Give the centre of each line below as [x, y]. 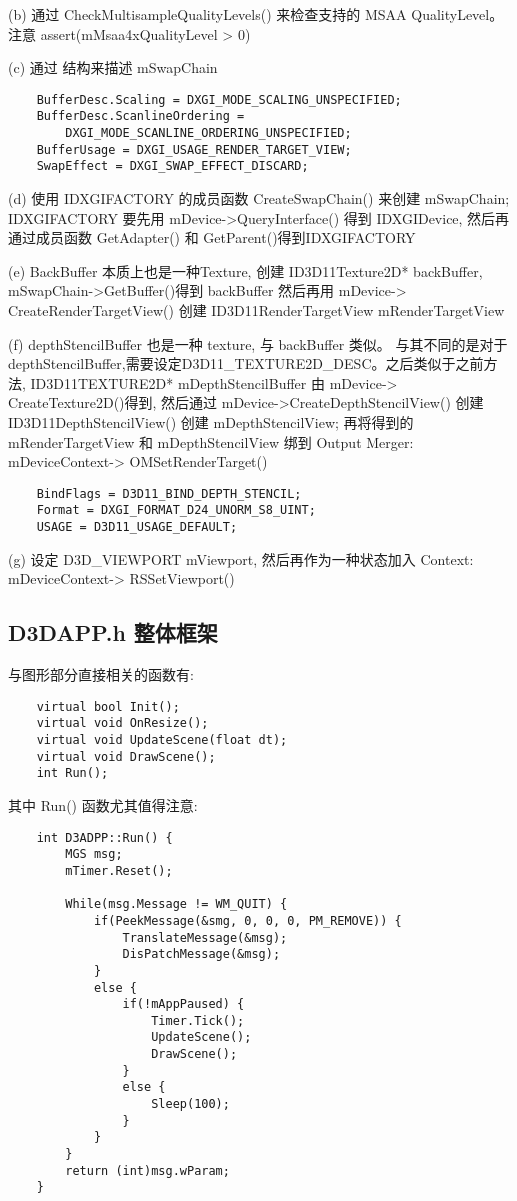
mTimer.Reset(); [119, 870]
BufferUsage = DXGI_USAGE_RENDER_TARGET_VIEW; [194, 149]
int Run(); [72, 773]
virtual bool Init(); [108, 706]
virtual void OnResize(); [122, 723]
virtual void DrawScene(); [126, 756]
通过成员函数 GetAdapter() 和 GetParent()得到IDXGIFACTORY [212, 237]
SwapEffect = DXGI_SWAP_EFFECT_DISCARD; [172, 166]
